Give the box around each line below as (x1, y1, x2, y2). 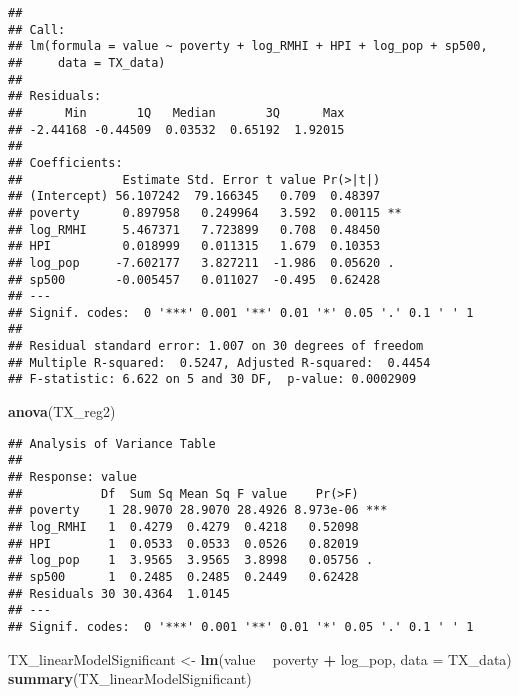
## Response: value (8, 470, 137, 484)
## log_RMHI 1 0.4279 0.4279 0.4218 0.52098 (8, 519, 359, 534)
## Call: (8, 22, 66, 37)
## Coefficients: (8, 155, 123, 170)
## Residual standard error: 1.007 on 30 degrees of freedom (8, 339, 424, 354)
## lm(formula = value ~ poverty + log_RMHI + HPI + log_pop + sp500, (8, 39, 488, 54)
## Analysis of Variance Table (8, 436, 216, 451)
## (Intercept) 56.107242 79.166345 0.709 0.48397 (8, 189, 381, 204)
